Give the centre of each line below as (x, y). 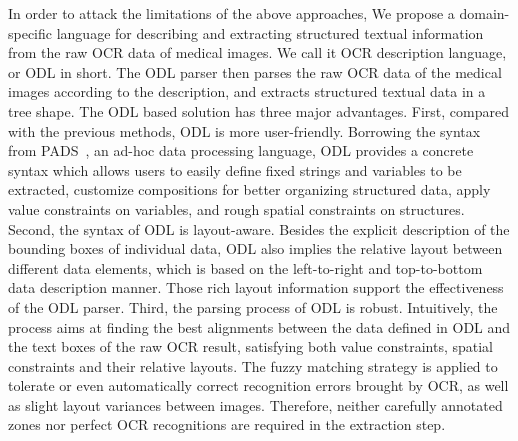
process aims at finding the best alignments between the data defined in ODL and (259, 326)
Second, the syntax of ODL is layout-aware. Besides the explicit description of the (259, 228)
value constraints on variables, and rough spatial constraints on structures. (236, 208)
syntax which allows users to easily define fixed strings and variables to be (235, 169)
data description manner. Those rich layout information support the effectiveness (256, 287)
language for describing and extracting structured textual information (270, 32)
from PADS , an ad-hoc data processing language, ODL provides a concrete (241, 150)
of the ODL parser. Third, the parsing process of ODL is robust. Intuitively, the (253, 306)
